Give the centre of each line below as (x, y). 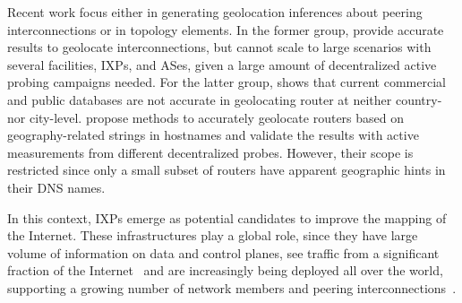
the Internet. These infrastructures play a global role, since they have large (213, 235)
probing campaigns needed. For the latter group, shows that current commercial (227, 82)
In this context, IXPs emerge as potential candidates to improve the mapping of (227, 217)
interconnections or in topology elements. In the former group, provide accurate (226, 29)
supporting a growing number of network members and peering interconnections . (232, 287)
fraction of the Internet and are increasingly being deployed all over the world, (225, 270)
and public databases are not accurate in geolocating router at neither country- (225, 99)
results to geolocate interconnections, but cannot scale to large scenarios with (219, 47)
